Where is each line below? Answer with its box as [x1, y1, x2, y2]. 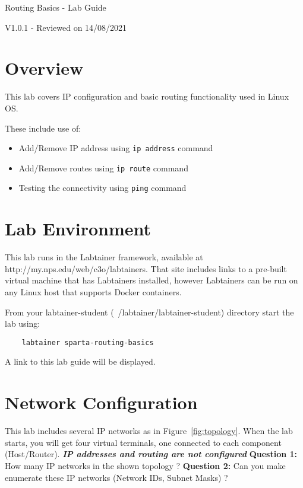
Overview [5, 56, 84, 80]
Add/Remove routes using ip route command [18, 161, 188, 174]
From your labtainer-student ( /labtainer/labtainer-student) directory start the [5, 305, 294, 318]
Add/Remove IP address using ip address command [18, 142, 213, 154]
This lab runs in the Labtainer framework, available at [5, 251, 203, 263]
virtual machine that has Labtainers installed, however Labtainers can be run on [5, 274, 298, 286]
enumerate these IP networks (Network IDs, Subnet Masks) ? [5, 471, 228, 483]
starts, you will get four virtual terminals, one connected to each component [5, 436, 282, 448]
